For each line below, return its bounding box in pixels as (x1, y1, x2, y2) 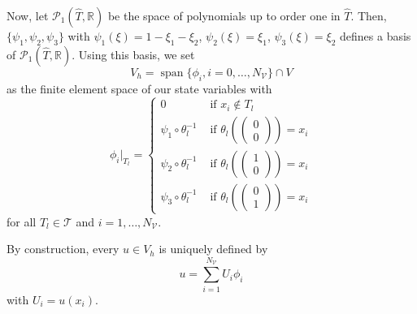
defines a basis (340, 28, 411, 44)
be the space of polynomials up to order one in (107, 7, 341, 24)
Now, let (7, 7, 49, 24)
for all (7, 213, 37, 230)
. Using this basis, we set (72, 45, 195, 62)
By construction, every (7, 240, 119, 257)
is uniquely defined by (159, 240, 268, 257)
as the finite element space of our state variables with (7, 80, 272, 97)
